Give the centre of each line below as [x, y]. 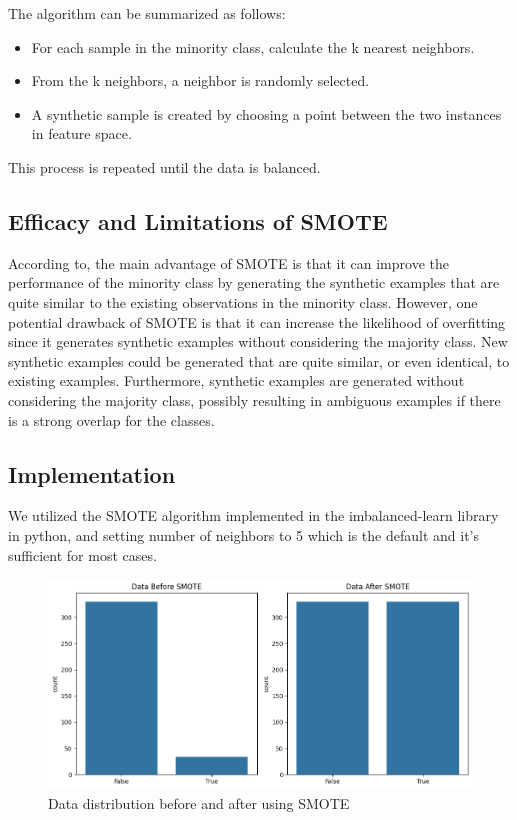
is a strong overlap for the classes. [111, 419]
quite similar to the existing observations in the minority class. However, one [243, 301]
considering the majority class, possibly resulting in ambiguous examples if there [254, 399]
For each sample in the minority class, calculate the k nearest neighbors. [253, 46]
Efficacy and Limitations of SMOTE [198, 220]
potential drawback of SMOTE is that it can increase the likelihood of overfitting [257, 321]
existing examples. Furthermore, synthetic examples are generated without [236, 380]
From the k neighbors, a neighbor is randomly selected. [200, 80]
